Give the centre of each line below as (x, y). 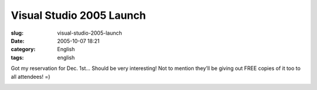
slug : (17, 33)
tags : (17, 57)
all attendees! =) (31, 76)
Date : (18, 41)
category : (23, 49)
